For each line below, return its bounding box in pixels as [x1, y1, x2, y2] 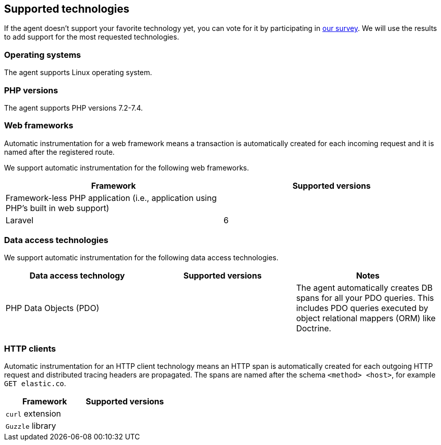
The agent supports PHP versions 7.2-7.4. [4, 103, 143, 112]
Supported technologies [4, 3, 130, 15]
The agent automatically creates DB [296, 283, 433, 293]
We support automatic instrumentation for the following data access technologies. [4, 253, 278, 262]
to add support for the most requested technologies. [4, 32, 179, 42]
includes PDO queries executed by [296, 303, 428, 314]
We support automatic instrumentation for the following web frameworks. [4, 163, 249, 172]
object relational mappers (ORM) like [296, 313, 436, 324]
